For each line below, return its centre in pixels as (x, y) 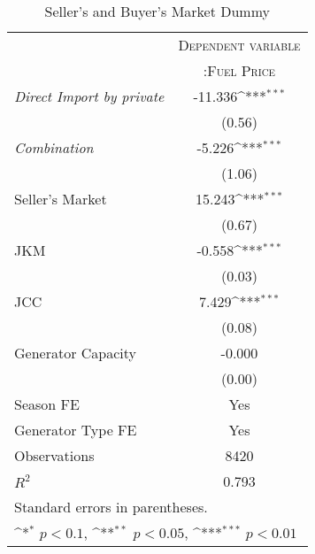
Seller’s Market (61, 199)
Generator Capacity (75, 353)
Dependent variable (239, 45)
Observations (54, 455)
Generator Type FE (76, 430)
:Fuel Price (239, 70)
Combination (54, 147)
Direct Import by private (89, 96)
